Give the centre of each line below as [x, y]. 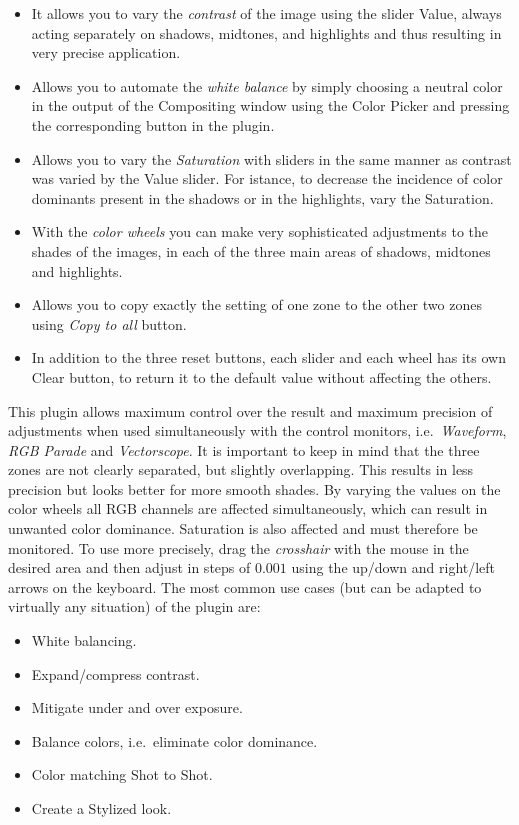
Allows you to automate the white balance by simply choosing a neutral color [267, 85]
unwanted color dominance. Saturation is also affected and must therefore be [243, 528]
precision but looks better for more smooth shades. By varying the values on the [254, 488]
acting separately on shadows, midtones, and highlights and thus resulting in [266, 32]
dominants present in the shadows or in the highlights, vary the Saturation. [262, 197]
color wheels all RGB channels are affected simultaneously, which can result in [248, 508]
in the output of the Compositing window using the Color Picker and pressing [270, 105]
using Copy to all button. [109, 323]
